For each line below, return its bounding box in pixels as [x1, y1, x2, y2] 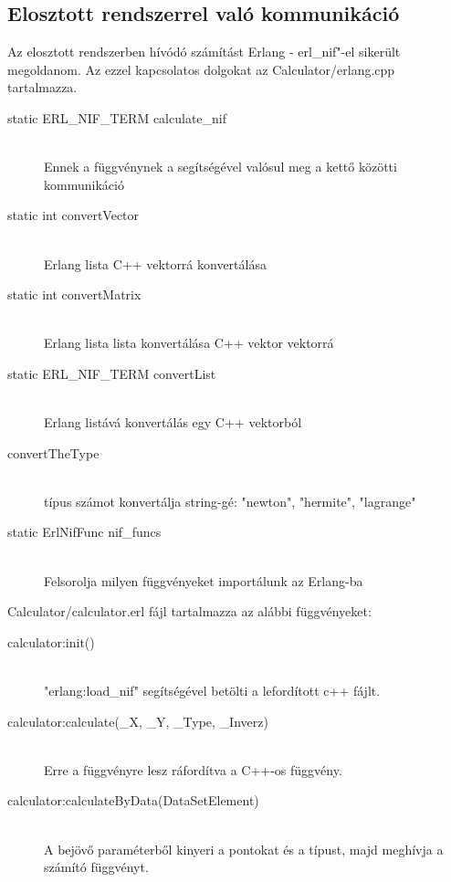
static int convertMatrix [7, 285, 142, 304]
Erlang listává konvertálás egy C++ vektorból [44, 413, 302, 432]
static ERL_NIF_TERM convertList [7, 363, 216, 383]
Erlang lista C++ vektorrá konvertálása [44, 254, 267, 273]
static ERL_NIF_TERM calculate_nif [7, 108, 227, 127]
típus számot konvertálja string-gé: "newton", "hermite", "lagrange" [44, 491, 416, 510]
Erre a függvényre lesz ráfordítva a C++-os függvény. [44, 760, 342, 779]
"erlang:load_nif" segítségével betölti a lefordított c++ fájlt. [44, 681, 381, 700]
